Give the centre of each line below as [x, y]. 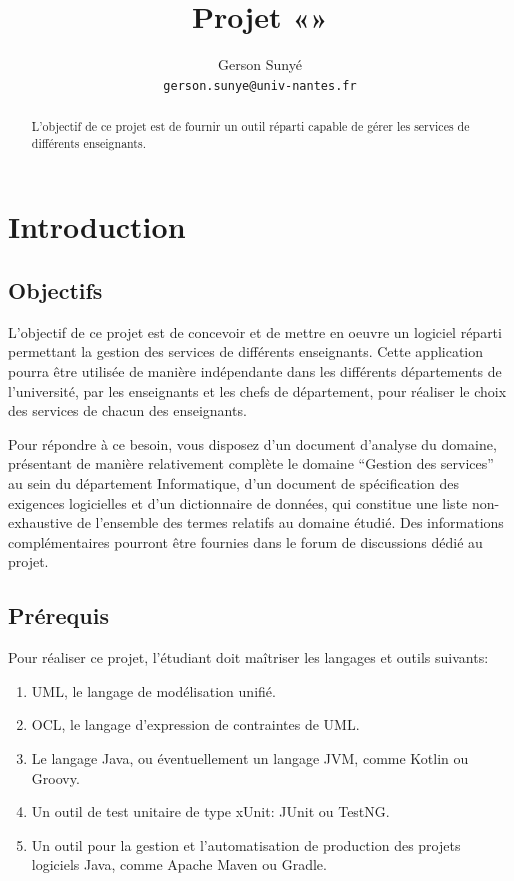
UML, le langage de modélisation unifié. [153, 690]
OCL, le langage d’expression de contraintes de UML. [195, 724]
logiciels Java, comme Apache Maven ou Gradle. [179, 864]
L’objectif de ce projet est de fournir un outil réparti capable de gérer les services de [250, 126]
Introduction [97, 226]
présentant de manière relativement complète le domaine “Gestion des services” [251, 463]
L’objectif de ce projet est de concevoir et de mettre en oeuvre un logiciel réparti [255, 331]
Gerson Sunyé [260, 64]
